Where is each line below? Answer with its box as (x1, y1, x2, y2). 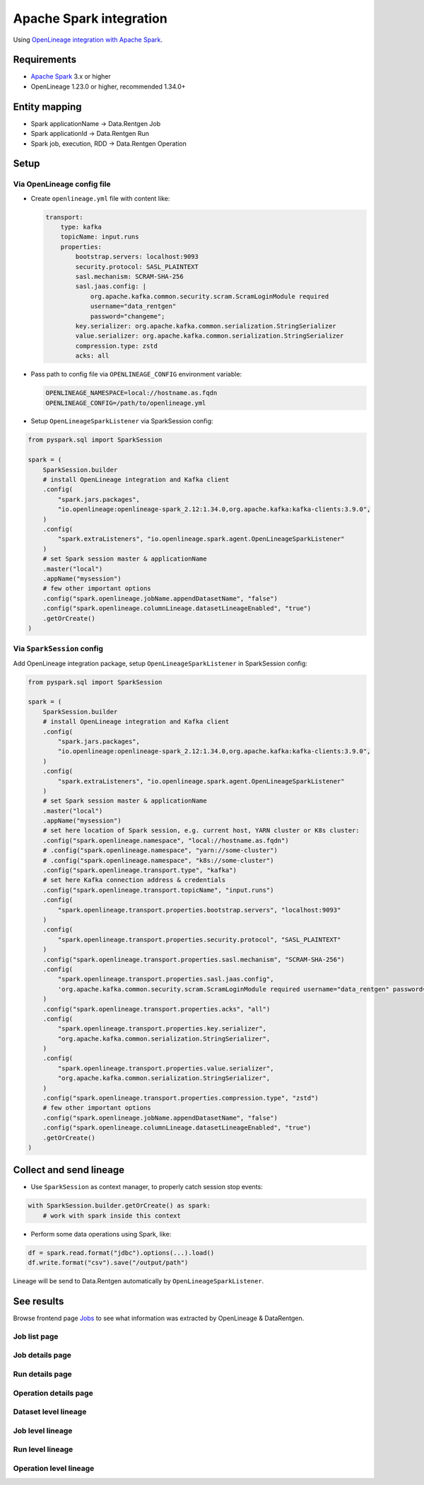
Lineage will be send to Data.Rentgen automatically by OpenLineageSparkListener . (13, 1277, 264, 1285)
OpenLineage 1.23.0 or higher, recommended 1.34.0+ (30, 82, 186, 91)
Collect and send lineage (13, 1164, 125, 1176)
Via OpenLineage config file (13, 179, 111, 189)
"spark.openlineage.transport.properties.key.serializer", (57, 1025, 267, 1033)
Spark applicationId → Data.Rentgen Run (30, 130, 150, 138)
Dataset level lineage (13, 1407, 87, 1417)
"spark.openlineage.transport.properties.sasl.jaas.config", (57, 975, 274, 983)
